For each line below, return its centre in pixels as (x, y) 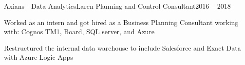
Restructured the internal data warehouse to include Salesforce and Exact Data (122, 47)
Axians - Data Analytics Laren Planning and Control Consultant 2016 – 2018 (117, 6)
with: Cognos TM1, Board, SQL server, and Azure (79, 32)
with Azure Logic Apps (38, 57)
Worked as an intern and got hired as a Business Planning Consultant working (121, 22)
